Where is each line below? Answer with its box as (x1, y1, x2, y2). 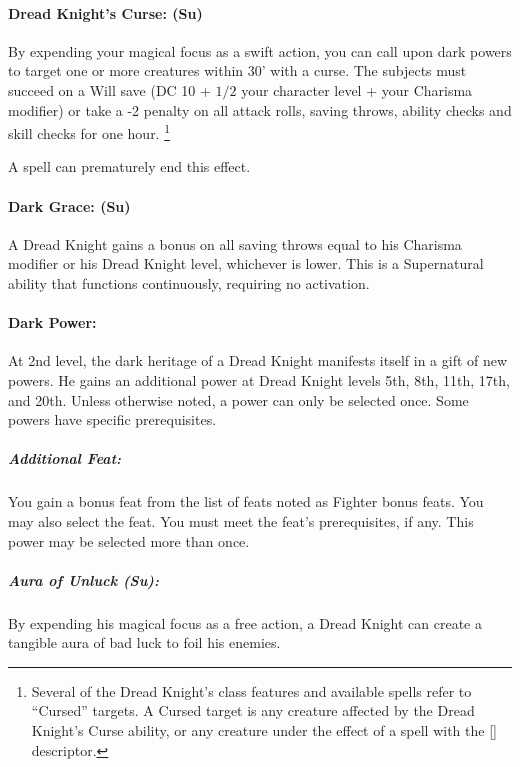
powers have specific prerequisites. (8, 409, 217, 430)
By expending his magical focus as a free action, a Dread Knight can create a (8, 612, 482, 633)
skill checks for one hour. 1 (8, 120, 171, 143)
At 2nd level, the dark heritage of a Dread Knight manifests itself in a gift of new (8, 350, 508, 371)
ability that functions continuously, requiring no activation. (8, 273, 370, 293)
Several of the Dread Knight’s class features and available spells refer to (31, 680, 472, 701)
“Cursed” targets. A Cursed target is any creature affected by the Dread (31, 700, 475, 721)
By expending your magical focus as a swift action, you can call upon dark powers (8, 40, 512, 61)
